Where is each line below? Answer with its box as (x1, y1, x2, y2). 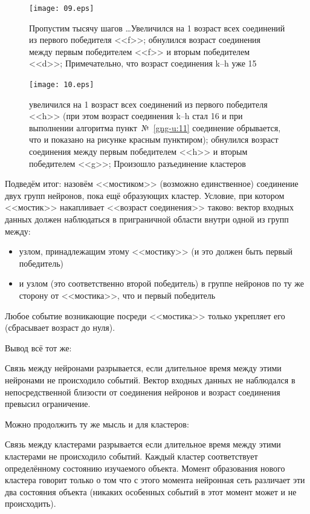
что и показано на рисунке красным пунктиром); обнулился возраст (29, 133, 279, 146)
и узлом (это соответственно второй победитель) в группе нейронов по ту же (19, 277, 305, 290)
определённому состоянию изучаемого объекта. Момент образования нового (5, 461, 285, 474)
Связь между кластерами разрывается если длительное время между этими (5, 438, 281, 451)
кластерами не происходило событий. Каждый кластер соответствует (5, 449, 258, 462)
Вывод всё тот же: (5, 341, 72, 354)
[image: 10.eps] (29, 80, 94, 89)
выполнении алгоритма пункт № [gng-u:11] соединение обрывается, (29, 121, 281, 134)
